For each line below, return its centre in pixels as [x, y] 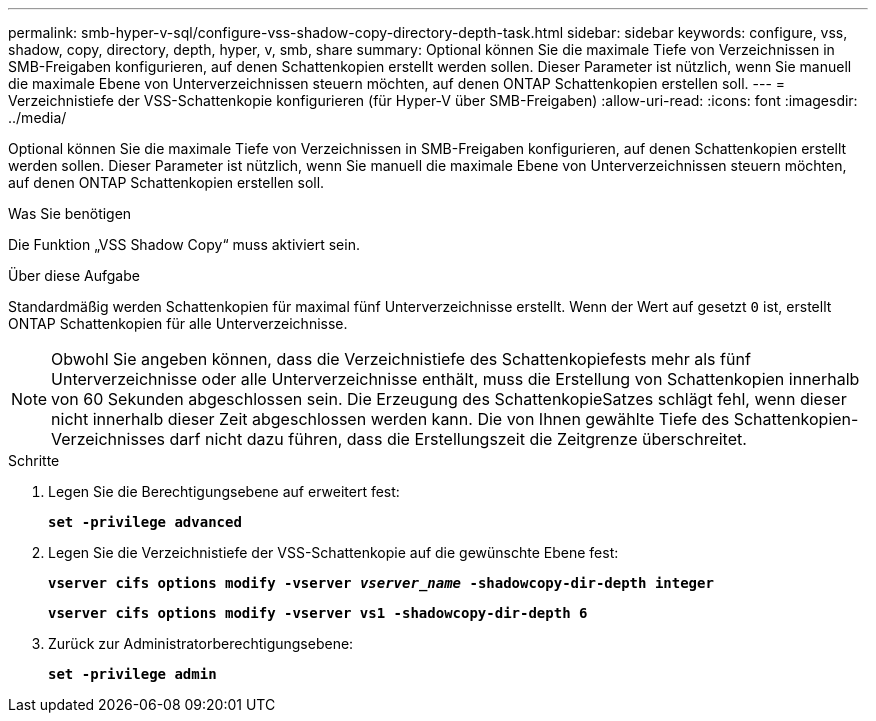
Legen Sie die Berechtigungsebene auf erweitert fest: [224, 491]
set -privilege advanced [145, 522]
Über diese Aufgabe [74, 275]
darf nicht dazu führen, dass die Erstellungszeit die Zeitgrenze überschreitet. [458, 439]
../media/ [37, 117]
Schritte [34, 460]
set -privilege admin [132, 674]
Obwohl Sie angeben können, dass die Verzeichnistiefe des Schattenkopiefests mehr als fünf [401, 359]
